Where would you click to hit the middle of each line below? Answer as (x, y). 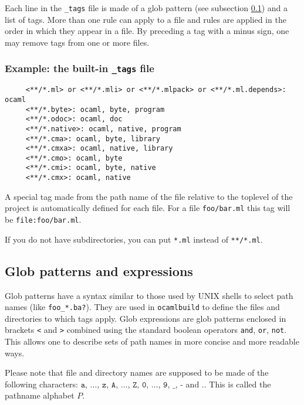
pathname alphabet (40, 395)
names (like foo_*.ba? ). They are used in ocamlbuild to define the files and (142, 307)
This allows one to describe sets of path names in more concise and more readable (152, 341)
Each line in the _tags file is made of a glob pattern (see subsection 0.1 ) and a (146, 8)
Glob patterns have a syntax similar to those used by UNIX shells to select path (149, 295)
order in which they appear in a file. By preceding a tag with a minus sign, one (147, 31)
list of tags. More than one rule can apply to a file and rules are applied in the (146, 19)
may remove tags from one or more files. (77, 42)
